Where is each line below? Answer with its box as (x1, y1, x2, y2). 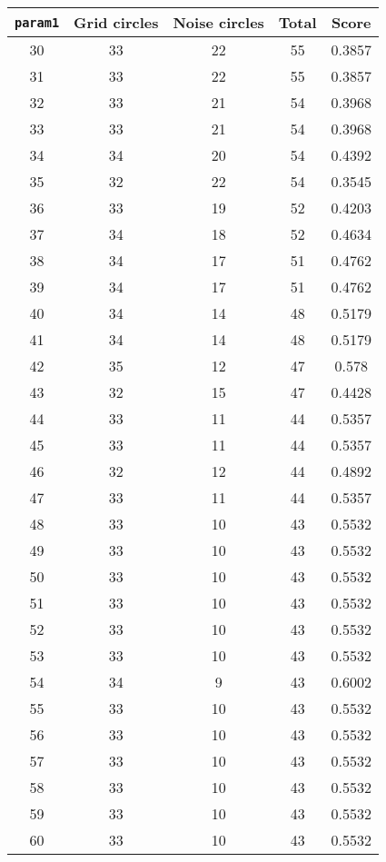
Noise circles (173, 12, 264, 33)
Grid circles (74, 12, 159, 33)
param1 (15, 15, 60, 30)
